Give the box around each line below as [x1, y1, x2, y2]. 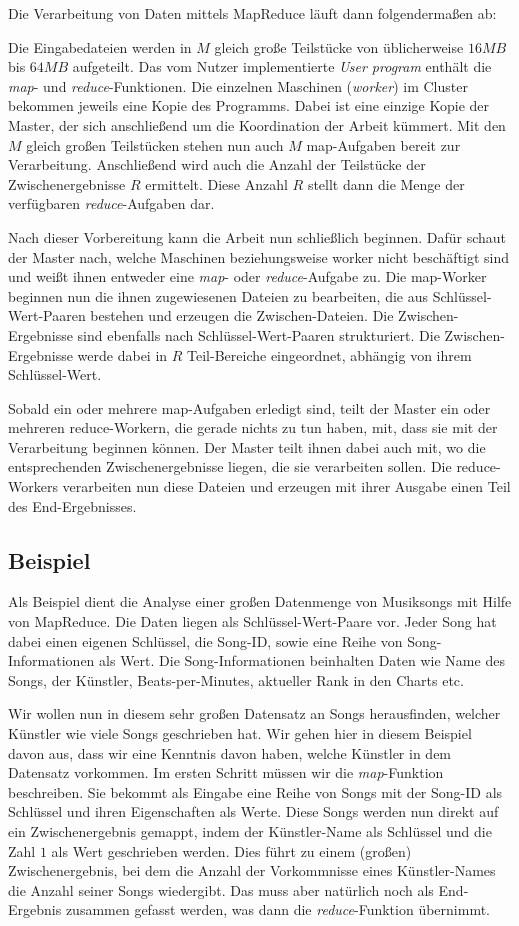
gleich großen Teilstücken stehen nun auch [26, 134, 284, 155]
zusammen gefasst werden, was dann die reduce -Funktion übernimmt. [65, 899, 491, 920]
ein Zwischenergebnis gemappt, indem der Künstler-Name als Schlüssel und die [8, 820, 492, 841]
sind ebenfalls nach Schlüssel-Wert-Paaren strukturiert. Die [77, 324, 440, 345]
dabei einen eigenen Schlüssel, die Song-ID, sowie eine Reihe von [8, 630, 403, 651]
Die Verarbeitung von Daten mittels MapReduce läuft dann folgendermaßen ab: [8, 3, 497, 23]
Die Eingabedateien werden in [8, 36, 192, 57]
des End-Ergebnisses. [8, 495, 137, 516]
